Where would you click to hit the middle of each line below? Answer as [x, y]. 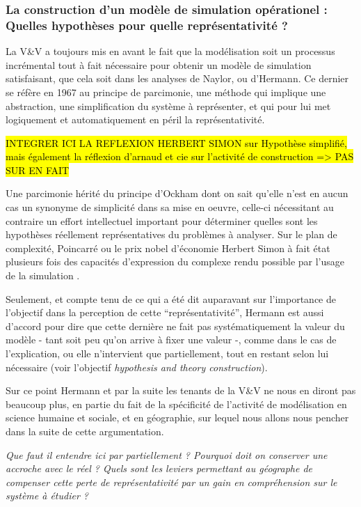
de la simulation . [43, 275]
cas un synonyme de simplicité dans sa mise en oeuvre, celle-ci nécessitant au [170, 207]
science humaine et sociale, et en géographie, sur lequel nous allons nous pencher [177, 418]
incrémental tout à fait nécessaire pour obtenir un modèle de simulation [159, 64]
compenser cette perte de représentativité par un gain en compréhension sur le [171, 482]
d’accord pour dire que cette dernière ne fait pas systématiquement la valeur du [175, 326]
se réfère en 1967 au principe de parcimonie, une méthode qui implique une [166, 92]
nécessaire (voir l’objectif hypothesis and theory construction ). [137, 367]
